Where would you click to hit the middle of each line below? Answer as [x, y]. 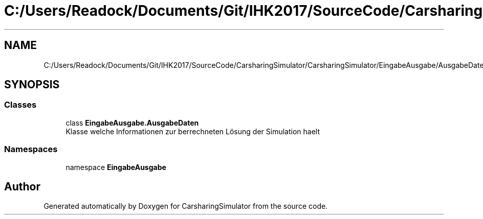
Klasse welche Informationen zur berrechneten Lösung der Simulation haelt [193, 131]
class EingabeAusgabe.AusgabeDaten [132, 123]
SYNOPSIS [32, 85]
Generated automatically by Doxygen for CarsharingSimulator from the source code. [186, 206]
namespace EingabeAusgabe [116, 167]
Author [22, 186]
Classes [20, 105]
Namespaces [31, 149]
